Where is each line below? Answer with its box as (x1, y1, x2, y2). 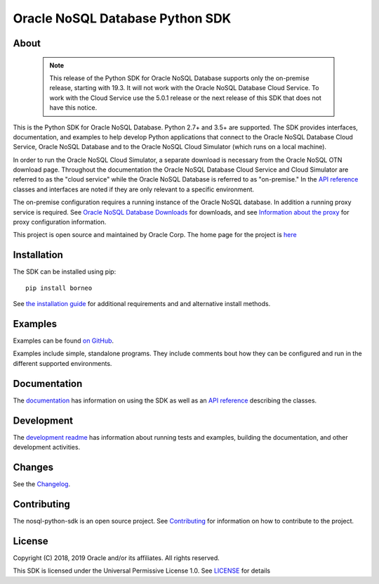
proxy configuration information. (13, 218, 107, 227)
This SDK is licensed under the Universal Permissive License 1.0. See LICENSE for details (13, 566, 270, 575)
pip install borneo (25, 284, 93, 292)
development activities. (13, 443, 81, 451)
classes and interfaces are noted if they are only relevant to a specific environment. (13, 185, 255, 193)
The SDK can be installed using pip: (13, 267, 117, 276)
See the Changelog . (13, 479, 71, 488)
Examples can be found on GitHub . (13, 336, 114, 345)
